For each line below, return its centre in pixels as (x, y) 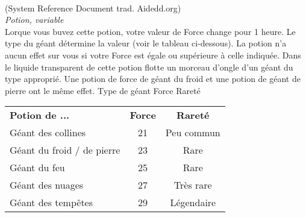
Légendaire (193, 203)
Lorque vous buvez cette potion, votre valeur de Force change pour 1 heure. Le (150, 31)
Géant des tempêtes (52, 203)
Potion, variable (34, 20)
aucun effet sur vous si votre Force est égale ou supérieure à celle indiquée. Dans (153, 55)
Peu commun (193, 133)
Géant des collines (48, 133)
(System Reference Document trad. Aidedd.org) (93, 8)
